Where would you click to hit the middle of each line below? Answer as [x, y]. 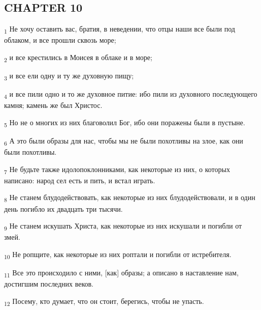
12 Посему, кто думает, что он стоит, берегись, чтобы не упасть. [104, 301]
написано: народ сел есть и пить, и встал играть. [80, 180]
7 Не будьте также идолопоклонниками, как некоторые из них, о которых [117, 170]
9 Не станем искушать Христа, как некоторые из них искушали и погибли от [123, 226]
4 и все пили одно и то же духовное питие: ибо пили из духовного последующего [131, 94]
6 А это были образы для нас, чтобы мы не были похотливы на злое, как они [124, 141]
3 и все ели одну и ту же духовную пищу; [69, 76]
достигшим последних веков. [49, 284]
